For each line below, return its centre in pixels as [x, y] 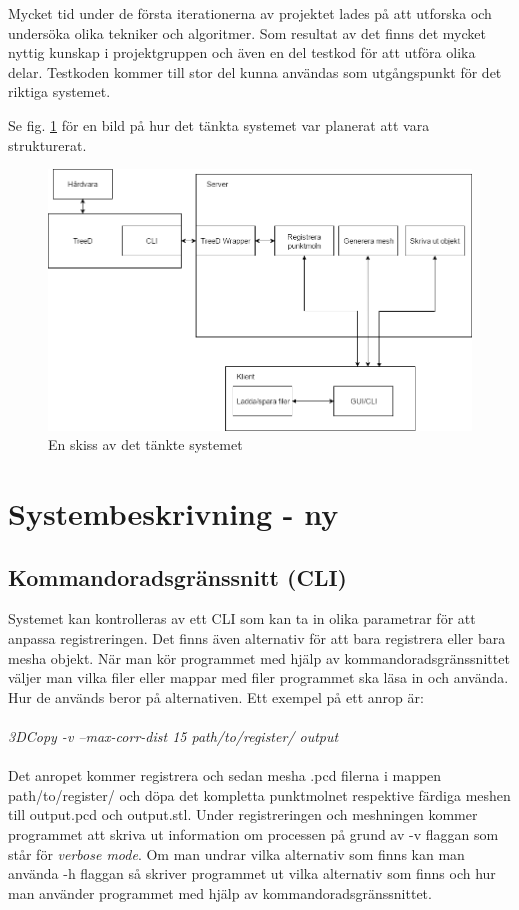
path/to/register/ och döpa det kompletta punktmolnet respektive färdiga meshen [259, 794]
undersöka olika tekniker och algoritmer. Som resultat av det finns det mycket [247, 32]
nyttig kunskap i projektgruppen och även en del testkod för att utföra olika [242, 52]
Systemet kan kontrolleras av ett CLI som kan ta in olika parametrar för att [242, 618]
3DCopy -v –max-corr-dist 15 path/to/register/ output [173, 735]
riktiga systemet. [59, 91]
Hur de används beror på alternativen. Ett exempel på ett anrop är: [216, 696]
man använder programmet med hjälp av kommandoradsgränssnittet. [220, 892]
